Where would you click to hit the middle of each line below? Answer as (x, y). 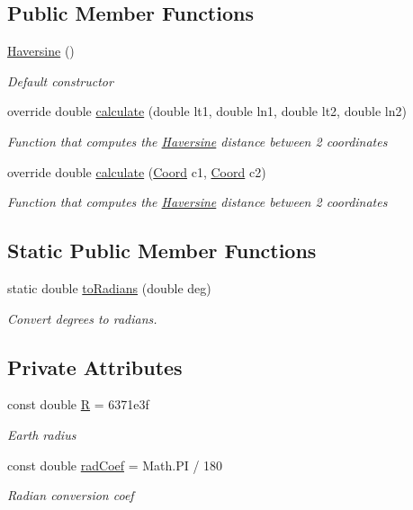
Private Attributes (95, 367)
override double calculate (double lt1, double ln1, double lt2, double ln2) (207, 111)
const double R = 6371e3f (78, 404)
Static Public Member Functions (162, 251)
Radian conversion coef (71, 495)
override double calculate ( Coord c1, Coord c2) (137, 171)
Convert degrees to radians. (82, 318)
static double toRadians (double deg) (109, 287)
